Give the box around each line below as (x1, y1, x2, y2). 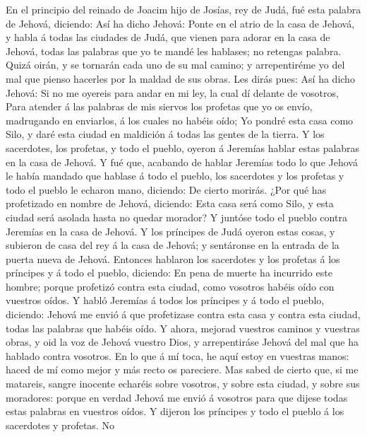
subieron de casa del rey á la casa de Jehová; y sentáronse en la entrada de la (6, 238, 339, 252)
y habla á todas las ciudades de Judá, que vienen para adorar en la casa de (6, 30, 330, 45)
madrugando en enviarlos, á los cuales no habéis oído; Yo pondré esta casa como (6, 112, 354, 127)
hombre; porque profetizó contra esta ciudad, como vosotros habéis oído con (6, 279, 335, 293)
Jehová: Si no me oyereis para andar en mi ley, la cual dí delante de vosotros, (6, 85, 339, 100)
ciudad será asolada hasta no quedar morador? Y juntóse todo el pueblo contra (6, 209, 347, 224)
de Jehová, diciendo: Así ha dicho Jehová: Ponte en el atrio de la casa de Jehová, (6, 16, 355, 30)
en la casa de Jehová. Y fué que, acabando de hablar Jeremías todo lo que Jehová (6, 154, 358, 169)
